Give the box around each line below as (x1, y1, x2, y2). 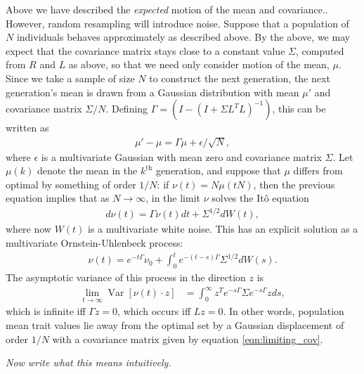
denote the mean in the (37, 163, 138, 178)
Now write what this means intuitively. (6, 355, 171, 370)
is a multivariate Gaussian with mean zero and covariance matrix (41, 149, 322, 164)
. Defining (105, 101, 148, 116)
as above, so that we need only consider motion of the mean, (68, 57, 330, 72)
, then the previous (253, 176, 335, 191)
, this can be (272, 101, 326, 116)
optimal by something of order (6, 176, 136, 191)
